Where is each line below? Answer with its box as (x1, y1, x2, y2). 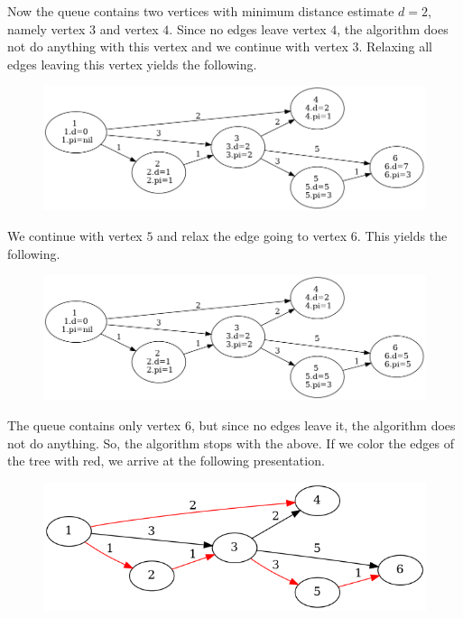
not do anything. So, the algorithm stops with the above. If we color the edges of (7, 433, 454, 452)
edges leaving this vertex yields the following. (7, 54, 257, 73)
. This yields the (357, 226, 448, 245)
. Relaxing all (358, 37, 432, 56)
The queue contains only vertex (7, 415, 181, 434)
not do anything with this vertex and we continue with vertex (7, 37, 348, 56)
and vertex (99, 19, 159, 38)
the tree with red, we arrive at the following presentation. (7, 451, 325, 470)
